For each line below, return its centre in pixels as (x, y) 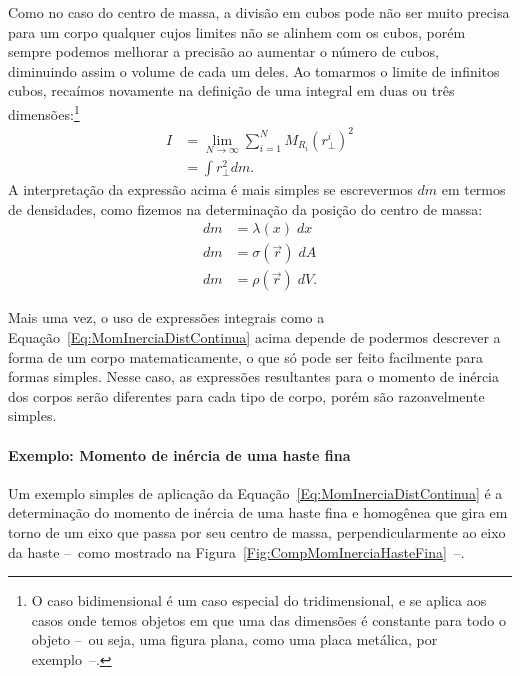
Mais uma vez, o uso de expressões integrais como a (166, 317)
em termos (473, 189)
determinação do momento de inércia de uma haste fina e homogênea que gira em (258, 512)
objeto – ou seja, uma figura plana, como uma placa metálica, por (234, 639)
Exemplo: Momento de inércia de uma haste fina (179, 454)
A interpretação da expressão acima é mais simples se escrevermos (210, 189)
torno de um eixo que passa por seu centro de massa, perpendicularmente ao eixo (257, 531)
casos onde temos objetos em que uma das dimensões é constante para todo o (269, 619)
